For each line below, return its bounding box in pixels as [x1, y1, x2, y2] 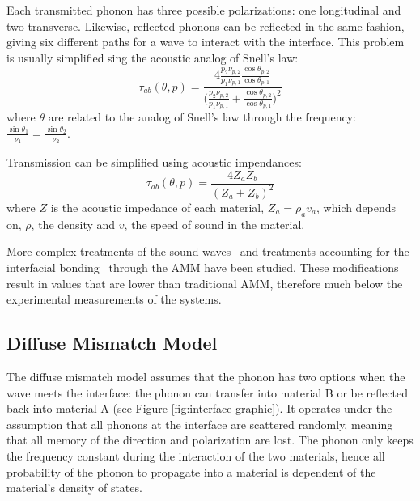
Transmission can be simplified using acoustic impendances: [6, 153, 302, 170]
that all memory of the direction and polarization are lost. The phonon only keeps [6, 431, 414, 448]
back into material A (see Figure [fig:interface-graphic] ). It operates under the [6, 400, 392, 417]
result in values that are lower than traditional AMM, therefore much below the [6, 274, 403, 291]
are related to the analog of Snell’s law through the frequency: [48, 108, 356, 125]
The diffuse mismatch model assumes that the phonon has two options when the [6, 367, 405, 384]
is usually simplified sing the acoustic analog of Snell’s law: [6, 49, 299, 66]
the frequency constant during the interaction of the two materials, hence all [6, 447, 385, 464]
